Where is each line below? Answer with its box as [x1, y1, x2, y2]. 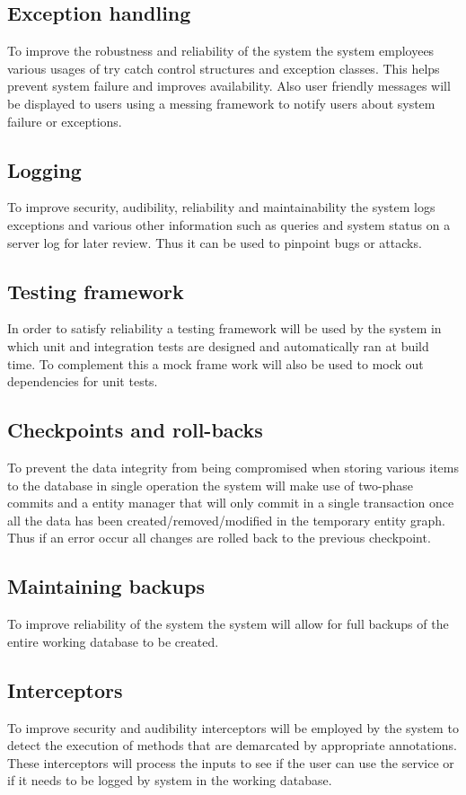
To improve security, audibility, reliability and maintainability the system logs [7, 198, 435, 216]
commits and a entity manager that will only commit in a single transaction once [7, 493, 454, 512]
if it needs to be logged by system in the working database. [7, 771, 332, 790]
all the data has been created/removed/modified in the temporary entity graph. [7, 510, 445, 529]
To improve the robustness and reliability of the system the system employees [7, 41, 435, 60]
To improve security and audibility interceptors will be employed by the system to [7, 718, 459, 737]
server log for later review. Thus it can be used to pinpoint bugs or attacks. [7, 233, 422, 252]
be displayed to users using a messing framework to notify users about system [7, 93, 435, 112]
